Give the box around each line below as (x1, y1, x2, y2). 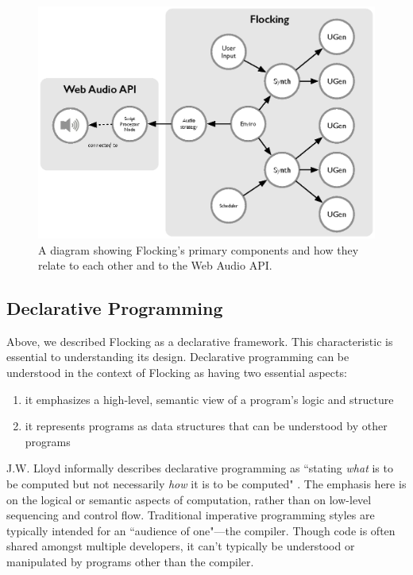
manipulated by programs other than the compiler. (6, 554, 254, 570)
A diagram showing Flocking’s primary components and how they (38, 241, 359, 258)
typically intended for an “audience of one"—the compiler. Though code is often (6, 522, 396, 538)
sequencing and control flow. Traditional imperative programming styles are (6, 507, 375, 523)
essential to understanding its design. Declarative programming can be (6, 348, 349, 365)
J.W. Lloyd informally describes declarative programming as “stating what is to (6, 460, 393, 476)
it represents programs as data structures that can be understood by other (25, 418, 388, 434)
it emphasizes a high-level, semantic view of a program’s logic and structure (25, 390, 394, 407)
